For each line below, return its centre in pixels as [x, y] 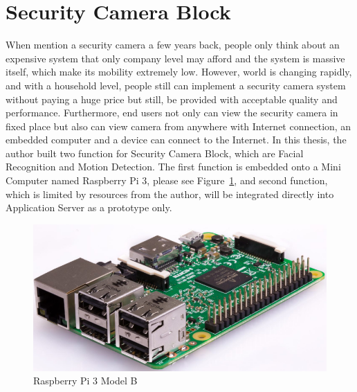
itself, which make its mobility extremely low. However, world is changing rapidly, [179, 72]
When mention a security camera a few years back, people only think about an [173, 45]
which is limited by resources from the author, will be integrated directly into [170, 194]
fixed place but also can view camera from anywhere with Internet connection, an [178, 126]
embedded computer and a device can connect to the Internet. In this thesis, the [176, 140]
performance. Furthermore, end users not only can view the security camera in [172, 113]
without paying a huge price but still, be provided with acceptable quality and [172, 99]
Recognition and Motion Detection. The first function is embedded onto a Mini [173, 167]
